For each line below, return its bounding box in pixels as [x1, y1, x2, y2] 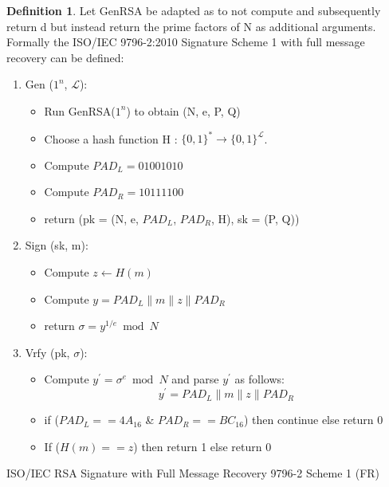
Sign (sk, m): [25, 237, 88, 253]
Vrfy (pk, [25, 344, 70, 360]
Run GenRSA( [44, 102, 116, 119]
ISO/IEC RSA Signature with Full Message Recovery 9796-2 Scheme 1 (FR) [6, 465, 380, 481]
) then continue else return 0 [243, 411, 383, 428]
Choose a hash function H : [44, 130, 178, 147]
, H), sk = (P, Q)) [211, 210, 300, 226]
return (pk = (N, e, [44, 210, 139, 226]
